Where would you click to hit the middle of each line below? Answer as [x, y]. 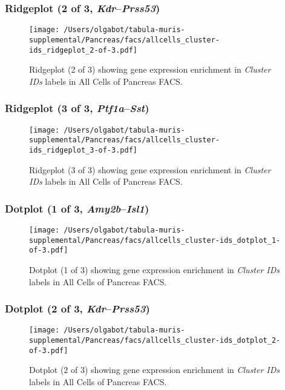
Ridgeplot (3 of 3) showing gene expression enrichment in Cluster [150, 169]
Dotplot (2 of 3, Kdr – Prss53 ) [77, 309]
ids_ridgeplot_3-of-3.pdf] [83, 150]
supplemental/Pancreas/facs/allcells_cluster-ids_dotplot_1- [155, 240]
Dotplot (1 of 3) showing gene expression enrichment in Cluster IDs [155, 269]
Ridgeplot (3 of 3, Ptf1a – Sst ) [77, 108]
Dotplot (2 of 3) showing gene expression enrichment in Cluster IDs [155, 370]
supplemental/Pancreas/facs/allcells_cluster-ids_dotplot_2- [155, 340]
